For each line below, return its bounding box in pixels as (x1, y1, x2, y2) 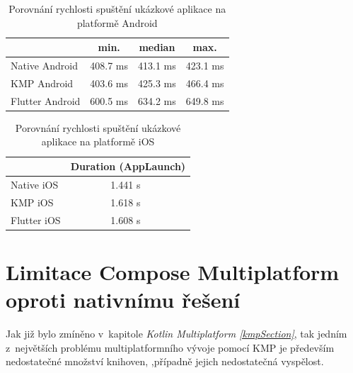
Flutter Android (11, 93, 81, 108)
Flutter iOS (11, 212, 61, 227)
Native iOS (11, 177, 59, 191)
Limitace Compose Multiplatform (6, 257, 340, 286)
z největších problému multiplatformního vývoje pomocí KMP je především (6, 340, 335, 355)
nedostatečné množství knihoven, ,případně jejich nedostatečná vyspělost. (6, 354, 324, 369)
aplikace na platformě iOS (41, 134, 155, 149)
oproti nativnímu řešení (6, 285, 241, 313)
